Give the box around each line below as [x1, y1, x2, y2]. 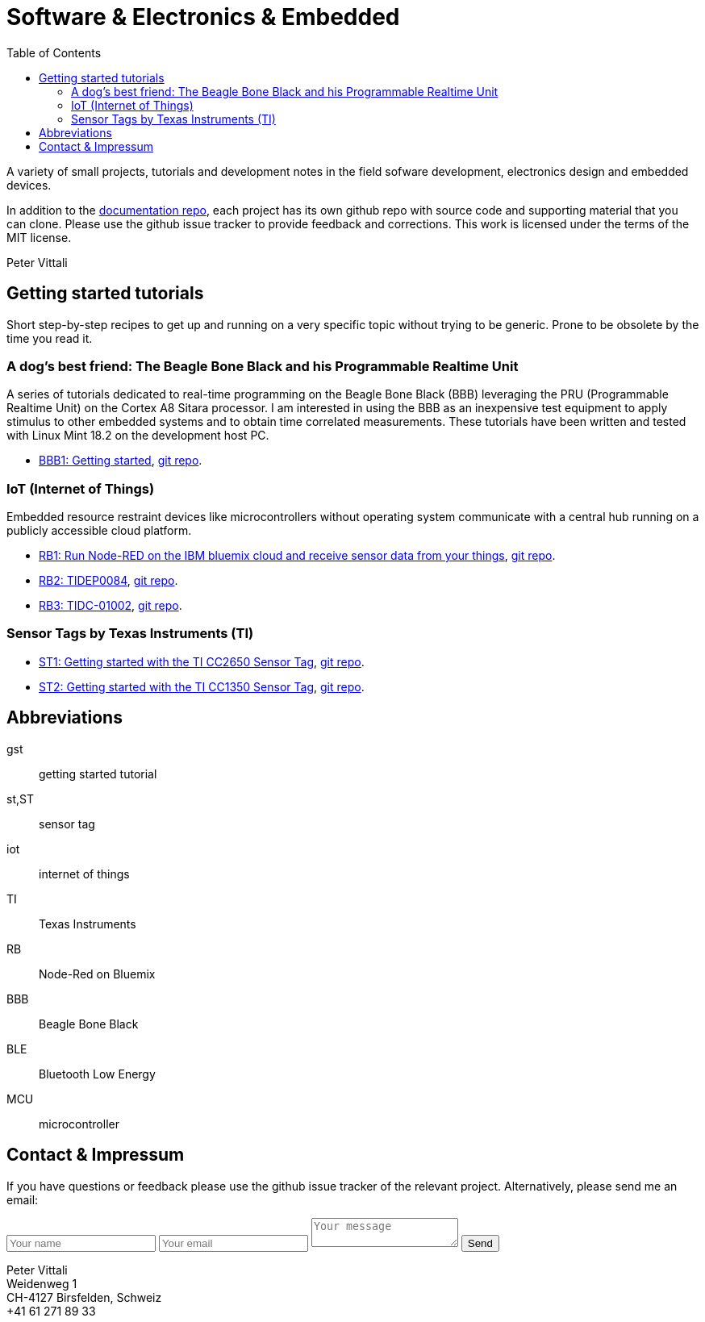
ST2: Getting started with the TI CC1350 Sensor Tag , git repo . [39, 679, 365, 694]
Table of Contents [6, 45, 102, 60]
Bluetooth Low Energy [39, 1066, 156, 1081]
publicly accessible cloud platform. [6, 523, 192, 538]
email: [6, 1192, 39, 1207]
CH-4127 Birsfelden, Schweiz [6, 1290, 162, 1304]
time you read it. [6, 331, 93, 345]
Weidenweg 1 [6, 1276, 77, 1291]
